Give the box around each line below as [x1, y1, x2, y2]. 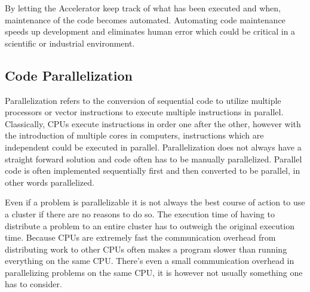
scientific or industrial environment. [5, 36, 135, 49]
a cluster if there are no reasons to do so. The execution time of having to [5, 207, 275, 220]
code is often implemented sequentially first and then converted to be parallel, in [5, 164, 300, 177]
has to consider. [5, 278, 62, 290]
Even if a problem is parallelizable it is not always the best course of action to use [5, 196, 305, 208]
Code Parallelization [5, 66, 133, 84]
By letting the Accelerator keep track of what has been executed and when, [5, 2, 281, 14]
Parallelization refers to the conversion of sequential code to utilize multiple [5, 94, 281, 106]
